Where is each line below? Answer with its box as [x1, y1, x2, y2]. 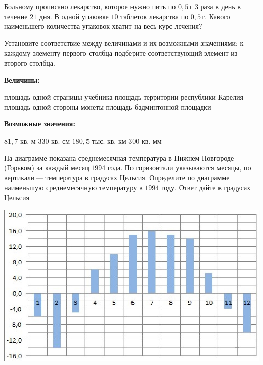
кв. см [51, 135, 70, 146]
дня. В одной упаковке [39, 11, 109, 21]
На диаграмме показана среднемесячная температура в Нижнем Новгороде [4, 152, 234, 163]
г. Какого [202, 11, 230, 21]
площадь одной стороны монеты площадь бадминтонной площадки [4, 101, 211, 112]
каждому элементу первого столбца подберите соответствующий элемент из [4, 48, 238, 58]
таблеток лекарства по [120, 11, 189, 21]
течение [4, 11, 28, 21]
